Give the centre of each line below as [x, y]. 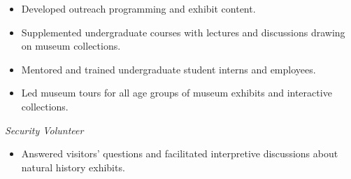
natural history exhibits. [73, 167]
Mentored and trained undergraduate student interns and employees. [169, 69]
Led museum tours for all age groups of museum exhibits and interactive [177, 93]
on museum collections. [71, 46]
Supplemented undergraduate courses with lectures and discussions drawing [183, 32]
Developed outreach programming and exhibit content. [138, 8]
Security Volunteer [44, 130]
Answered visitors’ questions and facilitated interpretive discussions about [180, 153]
